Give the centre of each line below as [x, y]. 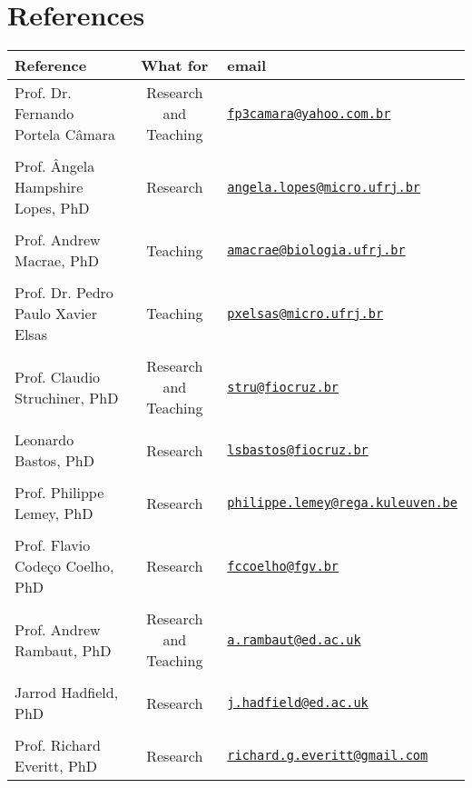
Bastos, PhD [54, 461]
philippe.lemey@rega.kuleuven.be [342, 503]
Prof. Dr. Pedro [64, 293]
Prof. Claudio [58, 376]
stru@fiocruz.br [283, 387]
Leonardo [44, 440]
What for [175, 65]
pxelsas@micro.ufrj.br [305, 313]
